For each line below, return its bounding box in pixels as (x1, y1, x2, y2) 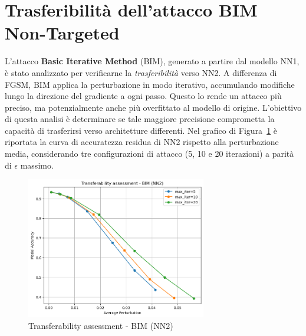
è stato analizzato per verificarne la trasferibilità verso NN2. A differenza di (5, 66, 277, 78)
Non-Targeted (5, 21, 120, 45)
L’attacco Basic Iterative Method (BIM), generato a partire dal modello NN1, (5, 55, 300, 67)
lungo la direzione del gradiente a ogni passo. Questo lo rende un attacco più (5, 90, 282, 102)
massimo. (20, 159, 54, 171)
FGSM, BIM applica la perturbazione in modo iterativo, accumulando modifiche (5, 78, 295, 90)
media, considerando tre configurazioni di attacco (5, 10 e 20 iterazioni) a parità (5, 147, 294, 160)
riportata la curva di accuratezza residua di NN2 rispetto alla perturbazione (5, 136, 279, 148)
